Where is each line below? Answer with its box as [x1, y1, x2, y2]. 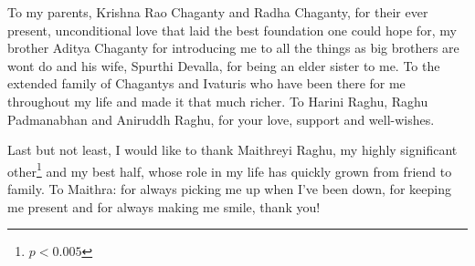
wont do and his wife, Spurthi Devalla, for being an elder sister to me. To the [7, 56, 440, 75]
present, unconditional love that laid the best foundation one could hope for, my [7, 20, 457, 39]
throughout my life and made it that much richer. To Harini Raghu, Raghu [7, 91, 428, 110]
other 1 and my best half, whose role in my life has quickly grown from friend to [7, 159, 452, 180]
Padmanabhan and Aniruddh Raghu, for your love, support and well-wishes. [7, 109, 435, 128]
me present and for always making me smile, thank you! [7, 197, 321, 216]
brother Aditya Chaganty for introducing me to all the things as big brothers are [7, 38, 459, 57]
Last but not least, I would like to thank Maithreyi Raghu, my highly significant [7, 140, 458, 159]
